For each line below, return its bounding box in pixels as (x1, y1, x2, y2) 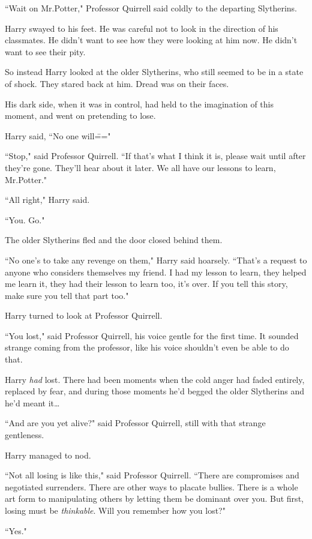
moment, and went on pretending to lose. (5, 109, 156, 122)
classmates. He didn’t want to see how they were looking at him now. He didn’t (5, 34, 298, 46)
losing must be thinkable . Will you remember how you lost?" (5, 504, 226, 516)
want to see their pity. (5, 45, 86, 58)
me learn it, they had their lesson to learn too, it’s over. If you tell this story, (5, 277, 288, 290)
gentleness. (5, 429, 44, 441)
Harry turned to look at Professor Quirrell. (5, 309, 163, 322)
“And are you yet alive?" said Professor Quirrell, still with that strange (5, 417, 266, 429)
